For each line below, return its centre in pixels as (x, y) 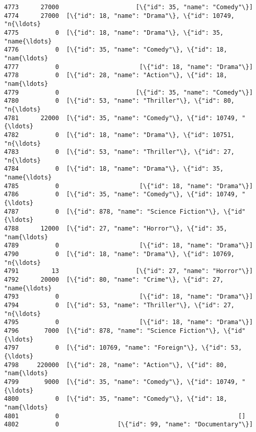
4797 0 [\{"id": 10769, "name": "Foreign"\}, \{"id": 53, (123, 348)
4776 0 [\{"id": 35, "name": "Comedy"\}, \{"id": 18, (116, 50)
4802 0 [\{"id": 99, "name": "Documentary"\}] (129, 425)
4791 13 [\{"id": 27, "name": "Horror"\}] (129, 271)
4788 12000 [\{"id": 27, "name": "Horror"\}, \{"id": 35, (116, 229)
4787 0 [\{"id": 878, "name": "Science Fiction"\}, (112, 211)
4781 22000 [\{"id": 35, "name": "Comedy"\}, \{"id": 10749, (121, 118)
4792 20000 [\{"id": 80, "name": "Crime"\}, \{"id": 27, (114, 280)
